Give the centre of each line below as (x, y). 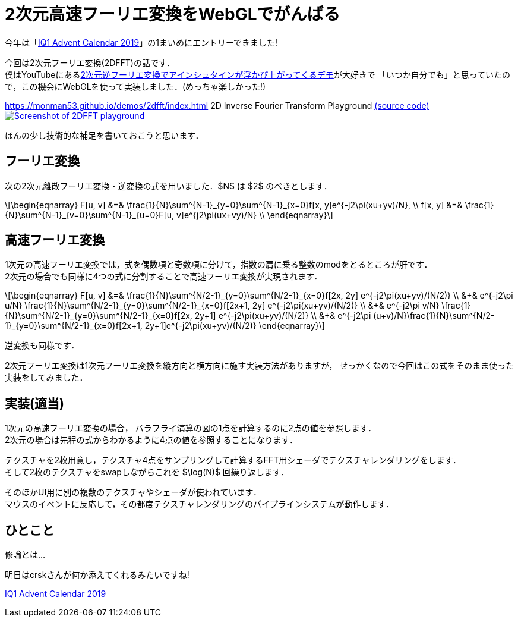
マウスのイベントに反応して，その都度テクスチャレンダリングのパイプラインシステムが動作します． (200, 504)
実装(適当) (34, 403)
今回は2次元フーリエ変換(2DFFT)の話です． (90, 62)
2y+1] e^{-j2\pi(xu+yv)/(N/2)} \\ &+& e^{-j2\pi (283, 316)
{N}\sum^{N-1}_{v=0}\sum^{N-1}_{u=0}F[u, (89, 215)
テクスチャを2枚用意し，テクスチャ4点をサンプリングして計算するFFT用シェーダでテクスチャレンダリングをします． (233, 460)
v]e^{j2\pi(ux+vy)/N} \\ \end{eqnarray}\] (255, 215)
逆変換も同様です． (42, 345)
